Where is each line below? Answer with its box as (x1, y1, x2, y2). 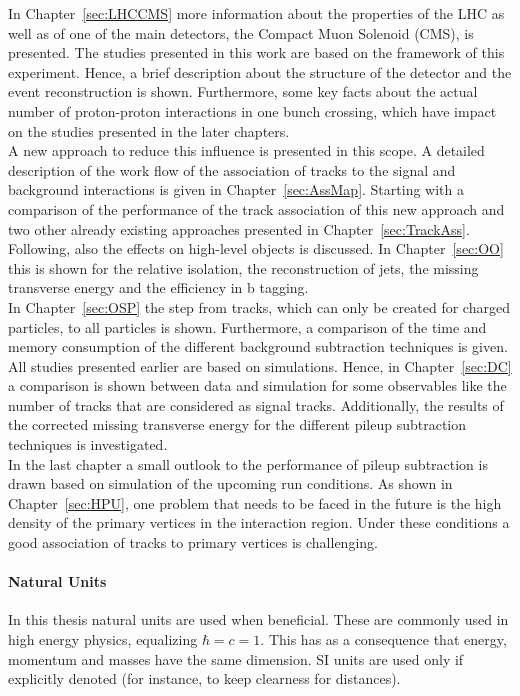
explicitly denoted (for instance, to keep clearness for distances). (8, 668, 401, 689)
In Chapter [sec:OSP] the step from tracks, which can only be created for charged (8, 296, 510, 317)
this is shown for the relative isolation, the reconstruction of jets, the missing (8, 257, 479, 278)
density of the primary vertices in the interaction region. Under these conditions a (8, 512, 510, 533)
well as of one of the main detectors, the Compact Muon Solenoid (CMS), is (8, 22, 474, 43)
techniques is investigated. (8, 434, 168, 455)
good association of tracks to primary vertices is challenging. (8, 532, 378, 553)
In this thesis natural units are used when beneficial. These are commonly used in (8, 609, 509, 630)
